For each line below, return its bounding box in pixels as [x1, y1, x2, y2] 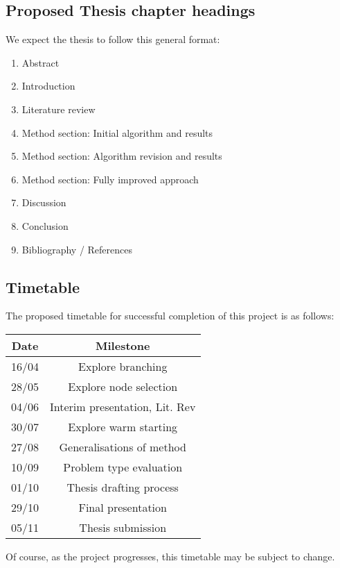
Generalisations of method [59, 438, 186, 455]
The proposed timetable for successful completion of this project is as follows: [6, 308, 334, 323]
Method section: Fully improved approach [21, 172, 199, 186]
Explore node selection [68, 378, 178, 394]
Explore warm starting [68, 418, 178, 435]
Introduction [21, 78, 75, 93]
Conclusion [21, 218, 69, 233]
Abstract [21, 55, 60, 69]
